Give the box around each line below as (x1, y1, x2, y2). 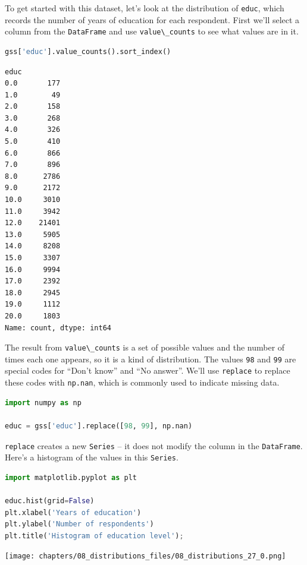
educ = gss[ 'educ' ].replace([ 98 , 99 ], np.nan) (5, 421, 193, 430)
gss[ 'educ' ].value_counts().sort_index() (5, 47, 171, 56)
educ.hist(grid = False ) (5, 497, 95, 506)
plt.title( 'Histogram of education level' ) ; (5, 531, 184, 540)
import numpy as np (5, 398, 82, 407)
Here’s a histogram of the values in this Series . (5, 451, 178, 463)
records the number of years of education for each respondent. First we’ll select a (5, 13, 300, 26)
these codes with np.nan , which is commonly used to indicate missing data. (5, 376, 280, 389)
